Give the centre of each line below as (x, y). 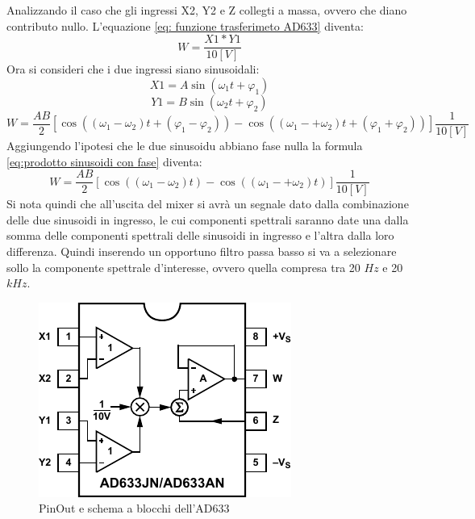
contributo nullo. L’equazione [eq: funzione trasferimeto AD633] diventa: (185, 25)
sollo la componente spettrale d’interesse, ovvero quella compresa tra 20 (183, 267)
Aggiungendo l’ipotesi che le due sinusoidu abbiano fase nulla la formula (185, 145)
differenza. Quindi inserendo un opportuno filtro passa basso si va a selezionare (202, 251)
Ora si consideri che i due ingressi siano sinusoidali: (133, 69)
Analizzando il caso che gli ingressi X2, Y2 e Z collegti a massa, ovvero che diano (207, 10)
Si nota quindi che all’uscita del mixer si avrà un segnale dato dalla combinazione (208, 204)
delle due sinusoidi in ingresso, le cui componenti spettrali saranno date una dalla (208, 219)
